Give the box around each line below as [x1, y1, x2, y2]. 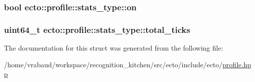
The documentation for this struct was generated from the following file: [4, 43, 223, 53]
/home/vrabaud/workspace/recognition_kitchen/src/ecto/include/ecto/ [4, 59, 223, 69]
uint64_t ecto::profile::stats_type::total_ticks [4, 23, 190, 35]
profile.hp [222, 59, 251, 69]
